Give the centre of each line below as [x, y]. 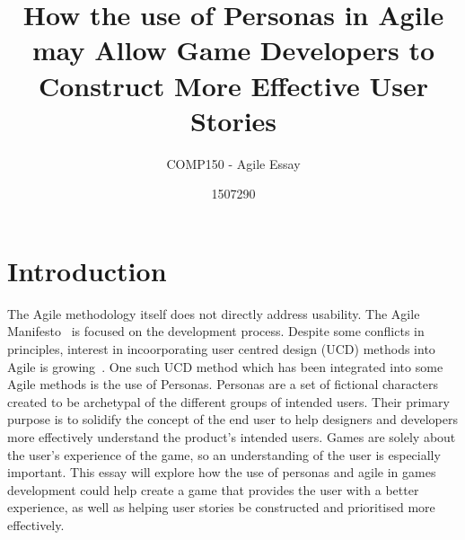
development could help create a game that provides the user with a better [213, 489]
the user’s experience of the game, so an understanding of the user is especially [224, 454]
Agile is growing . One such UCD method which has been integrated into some [225, 366]
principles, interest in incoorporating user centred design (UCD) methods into [221, 349]
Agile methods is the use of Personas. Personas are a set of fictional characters [223, 384]
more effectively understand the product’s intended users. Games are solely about [232, 436]
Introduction [87, 270]
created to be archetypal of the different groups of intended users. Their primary [228, 401]
